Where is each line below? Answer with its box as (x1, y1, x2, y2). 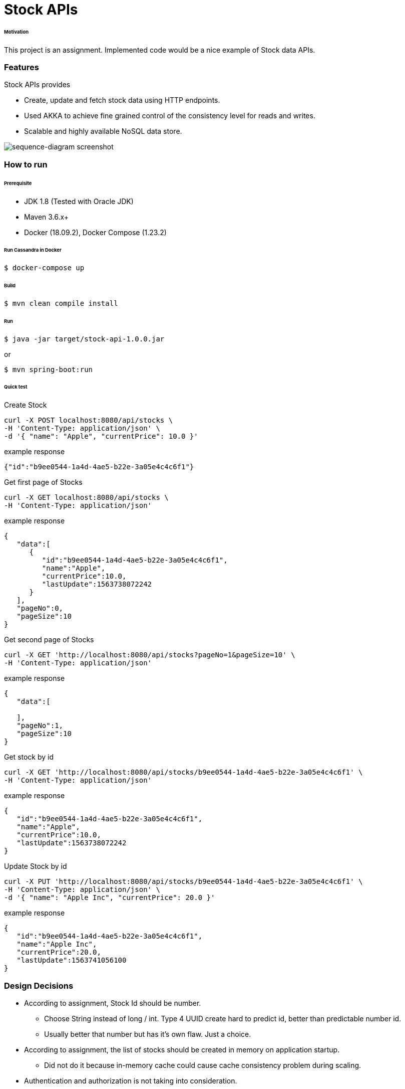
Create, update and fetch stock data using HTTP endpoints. (24, 96, 220, 105)
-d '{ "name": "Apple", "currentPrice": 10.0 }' (4, 432, 198, 441)
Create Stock (4, 401, 47, 410)
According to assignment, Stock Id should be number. (24, 999, 201, 1007)
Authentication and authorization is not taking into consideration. (24, 1076, 237, 1085)
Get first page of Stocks (4, 478, 83, 487)
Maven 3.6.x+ (24, 212, 69, 221)
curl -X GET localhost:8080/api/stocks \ (4, 493, 169, 502)
